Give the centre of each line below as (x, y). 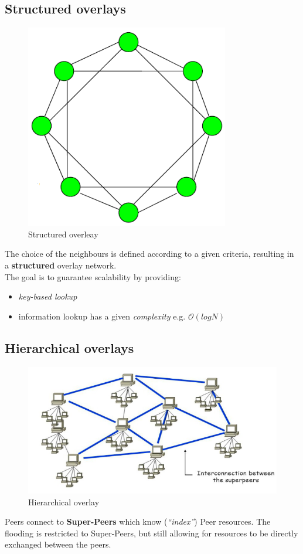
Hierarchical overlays (69, 347)
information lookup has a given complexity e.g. (102, 316)
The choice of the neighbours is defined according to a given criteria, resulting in (149, 254)
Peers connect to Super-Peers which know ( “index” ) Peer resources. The (138, 521)
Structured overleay (63, 234)
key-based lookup (48, 296)
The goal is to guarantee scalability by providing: (93, 276)
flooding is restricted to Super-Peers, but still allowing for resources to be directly (151, 533)
